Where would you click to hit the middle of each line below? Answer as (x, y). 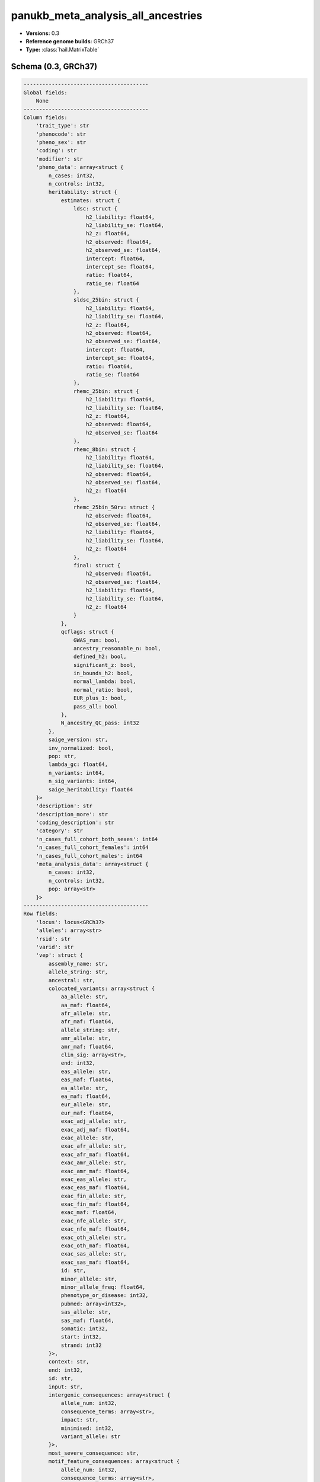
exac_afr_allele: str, (94, 1146)
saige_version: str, (78, 740)
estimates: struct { (91, 200)
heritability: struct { (83, 192)
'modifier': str (59, 159)
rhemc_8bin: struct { (105, 449)
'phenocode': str (61, 134)
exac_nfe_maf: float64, (95, 1229)
